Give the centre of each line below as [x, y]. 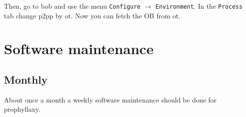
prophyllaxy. [22, 109]
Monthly [26, 80]
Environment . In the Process [199, 6]
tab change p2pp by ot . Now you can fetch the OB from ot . [92, 15]
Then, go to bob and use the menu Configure [72, 6]
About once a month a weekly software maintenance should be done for [110, 99]
